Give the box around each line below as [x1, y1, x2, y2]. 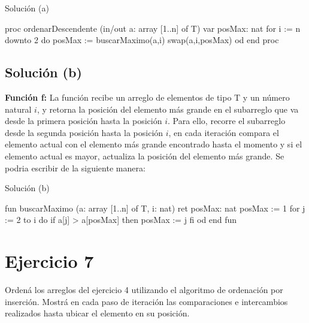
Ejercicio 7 [5, 249, 94, 273]
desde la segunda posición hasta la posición [5, 126, 163, 138]
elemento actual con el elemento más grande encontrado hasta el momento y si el [5, 138, 302, 150]
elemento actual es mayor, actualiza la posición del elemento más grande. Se [5, 149, 284, 162]
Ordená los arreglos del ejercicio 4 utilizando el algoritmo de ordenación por [5, 283, 283, 296]
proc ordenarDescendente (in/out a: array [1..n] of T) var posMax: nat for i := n [5, 22, 301, 34]
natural [5, 102, 32, 115]
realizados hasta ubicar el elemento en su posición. [5, 307, 190, 319]
